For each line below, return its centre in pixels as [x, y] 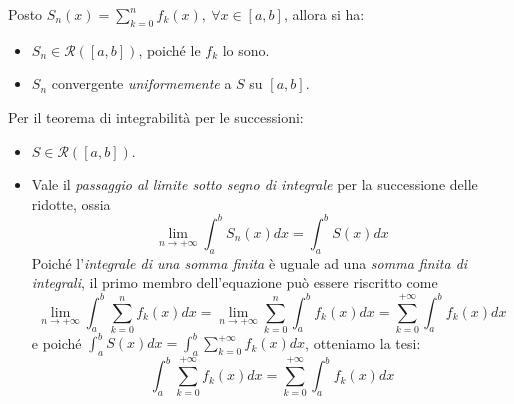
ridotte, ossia [71, 203]
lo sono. [246, 49]
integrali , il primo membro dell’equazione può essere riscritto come [234, 282]
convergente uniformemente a [141, 83]
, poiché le [169, 49]
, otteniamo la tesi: [363, 342]
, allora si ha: [324, 14]
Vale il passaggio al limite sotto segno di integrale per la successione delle [254, 184]
